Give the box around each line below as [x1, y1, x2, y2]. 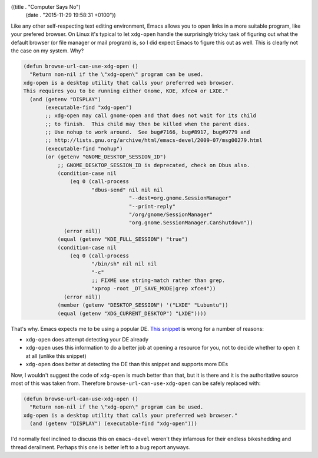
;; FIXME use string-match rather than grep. [91, 277, 226, 284]
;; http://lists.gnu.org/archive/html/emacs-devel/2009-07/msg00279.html [45, 137, 263, 144]
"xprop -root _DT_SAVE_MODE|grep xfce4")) [91, 286, 216, 292]
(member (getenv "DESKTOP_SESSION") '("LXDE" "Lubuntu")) [57, 302, 228, 308]
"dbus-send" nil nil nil [91, 186, 163, 193]
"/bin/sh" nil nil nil [91, 261, 157, 267]
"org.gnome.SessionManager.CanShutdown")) [128, 220, 253, 226]
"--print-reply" [128, 203, 176, 210]
